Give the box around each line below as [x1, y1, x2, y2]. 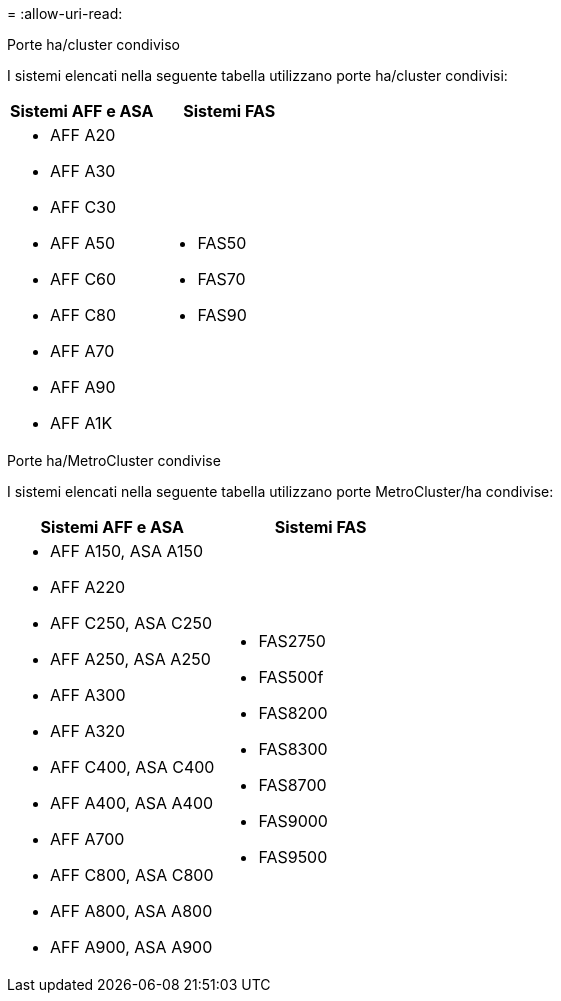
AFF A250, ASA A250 [50, 649, 211, 669]
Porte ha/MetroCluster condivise [7, 452, 221, 469]
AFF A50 [50, 233, 116, 253]
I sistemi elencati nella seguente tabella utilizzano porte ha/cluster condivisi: [7, 67, 508, 84]
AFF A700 [50, 829, 125, 849]
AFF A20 [50, 125, 116, 145]
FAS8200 [258, 703, 328, 723]
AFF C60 [50, 269, 117, 289]
